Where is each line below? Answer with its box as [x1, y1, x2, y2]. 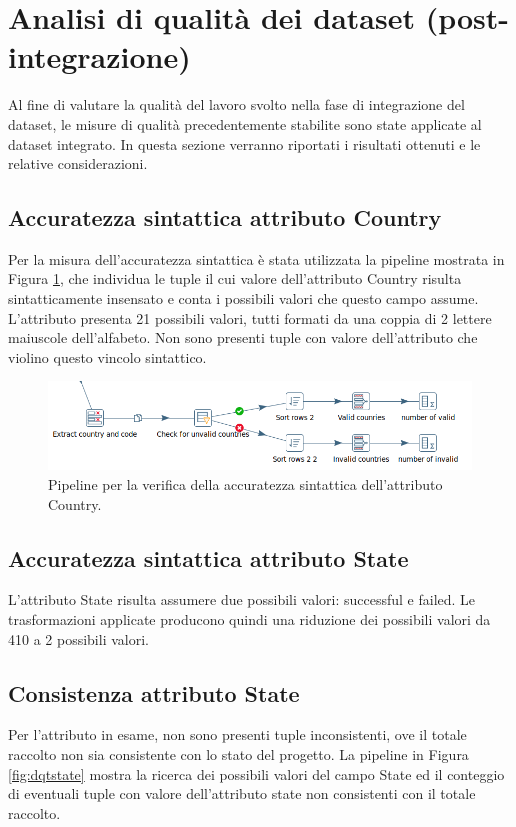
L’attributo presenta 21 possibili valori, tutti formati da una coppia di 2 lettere [8, 307, 492, 328]
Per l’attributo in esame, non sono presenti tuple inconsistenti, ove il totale [8, 724, 467, 745]
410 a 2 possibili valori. [8, 628, 149, 649]
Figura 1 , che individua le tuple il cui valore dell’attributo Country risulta [8, 268, 462, 289]
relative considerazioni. [8, 153, 148, 174]
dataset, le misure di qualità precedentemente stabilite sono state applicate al [8, 113, 482, 134]
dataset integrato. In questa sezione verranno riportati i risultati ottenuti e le [8, 133, 481, 154]
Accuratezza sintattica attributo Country [8, 202, 442, 233]
